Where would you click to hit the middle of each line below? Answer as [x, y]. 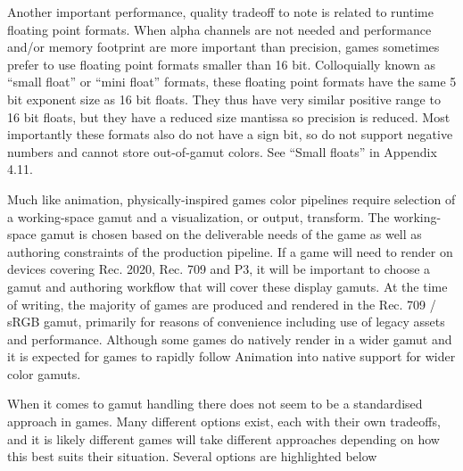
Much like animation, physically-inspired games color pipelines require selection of [231, 198]
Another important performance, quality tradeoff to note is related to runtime [220, 12]
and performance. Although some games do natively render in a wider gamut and [230, 339]
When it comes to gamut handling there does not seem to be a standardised [215, 404]
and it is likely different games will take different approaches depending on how [223, 438]
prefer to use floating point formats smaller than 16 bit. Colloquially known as [222, 64]
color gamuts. [44, 373]
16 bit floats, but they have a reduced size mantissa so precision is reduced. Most [229, 116]
